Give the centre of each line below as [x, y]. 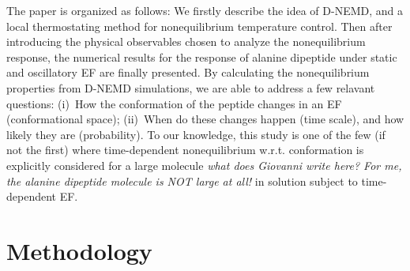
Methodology [79, 250]
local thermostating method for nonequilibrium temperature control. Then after [199, 26]
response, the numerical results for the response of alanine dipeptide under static [202, 56]
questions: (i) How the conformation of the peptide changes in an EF [174, 103]
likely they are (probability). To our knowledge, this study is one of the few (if [196, 134]
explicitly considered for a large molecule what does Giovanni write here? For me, [204, 165]
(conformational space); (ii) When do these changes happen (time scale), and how [205, 119]
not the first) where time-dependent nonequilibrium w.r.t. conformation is [185, 150]
